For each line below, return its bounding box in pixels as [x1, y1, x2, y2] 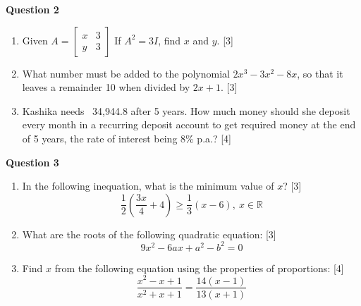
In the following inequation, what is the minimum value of [22, 178, 274, 193]
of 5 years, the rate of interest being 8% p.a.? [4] [22, 130, 231, 145]
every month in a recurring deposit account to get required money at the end [22, 117, 356, 132]
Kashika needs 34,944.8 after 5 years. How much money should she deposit [22, 103, 350, 118]
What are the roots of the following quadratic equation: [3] [22, 226, 276, 241]
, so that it [297, 66, 343, 80]
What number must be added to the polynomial [22, 66, 230, 80]
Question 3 [6, 154, 59, 169]
